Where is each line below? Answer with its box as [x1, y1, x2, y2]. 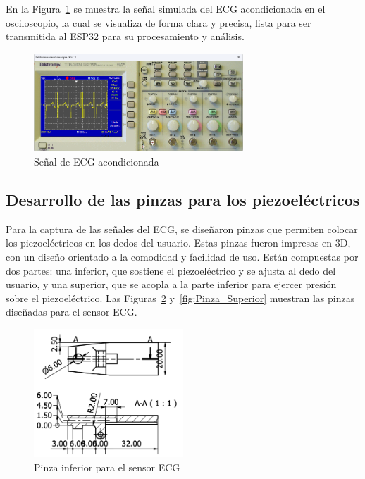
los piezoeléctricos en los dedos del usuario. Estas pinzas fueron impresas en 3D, [6, 235, 351, 250]
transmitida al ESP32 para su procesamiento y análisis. [6, 29, 245, 44]
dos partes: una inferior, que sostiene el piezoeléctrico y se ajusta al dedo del [6, 263, 336, 278]
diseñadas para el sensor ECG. [6, 304, 137, 319]
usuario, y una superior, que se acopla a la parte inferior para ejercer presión [6, 277, 337, 292]
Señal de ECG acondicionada [34, 154, 159, 168]
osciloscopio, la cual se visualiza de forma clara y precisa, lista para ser [6, 15, 311, 30]
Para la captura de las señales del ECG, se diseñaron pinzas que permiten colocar [6, 221, 358, 236]
